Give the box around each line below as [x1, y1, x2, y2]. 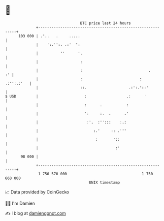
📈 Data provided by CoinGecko [5, 189, 69, 195]
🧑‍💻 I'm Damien [5, 200, 35, 206]
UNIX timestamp [89, 180, 120, 185]
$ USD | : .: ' [5, 94, 147, 99]
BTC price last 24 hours [80, 21, 131, 26]
